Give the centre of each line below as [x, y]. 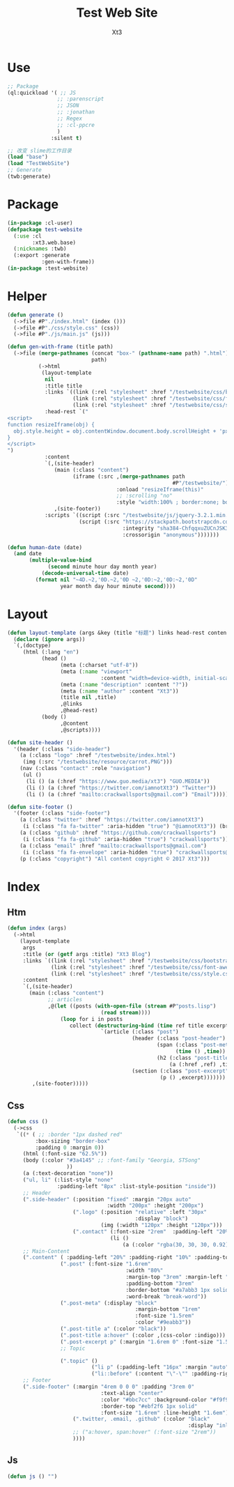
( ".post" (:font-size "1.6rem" [106, 1264]
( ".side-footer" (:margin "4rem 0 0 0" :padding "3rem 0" [109, 1387]
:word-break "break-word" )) [166, 1296]
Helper [27, 296]
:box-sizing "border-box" [73, 1141]
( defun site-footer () [40, 807]
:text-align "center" [132, 1393]
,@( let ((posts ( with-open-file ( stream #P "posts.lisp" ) [132, 1006]
